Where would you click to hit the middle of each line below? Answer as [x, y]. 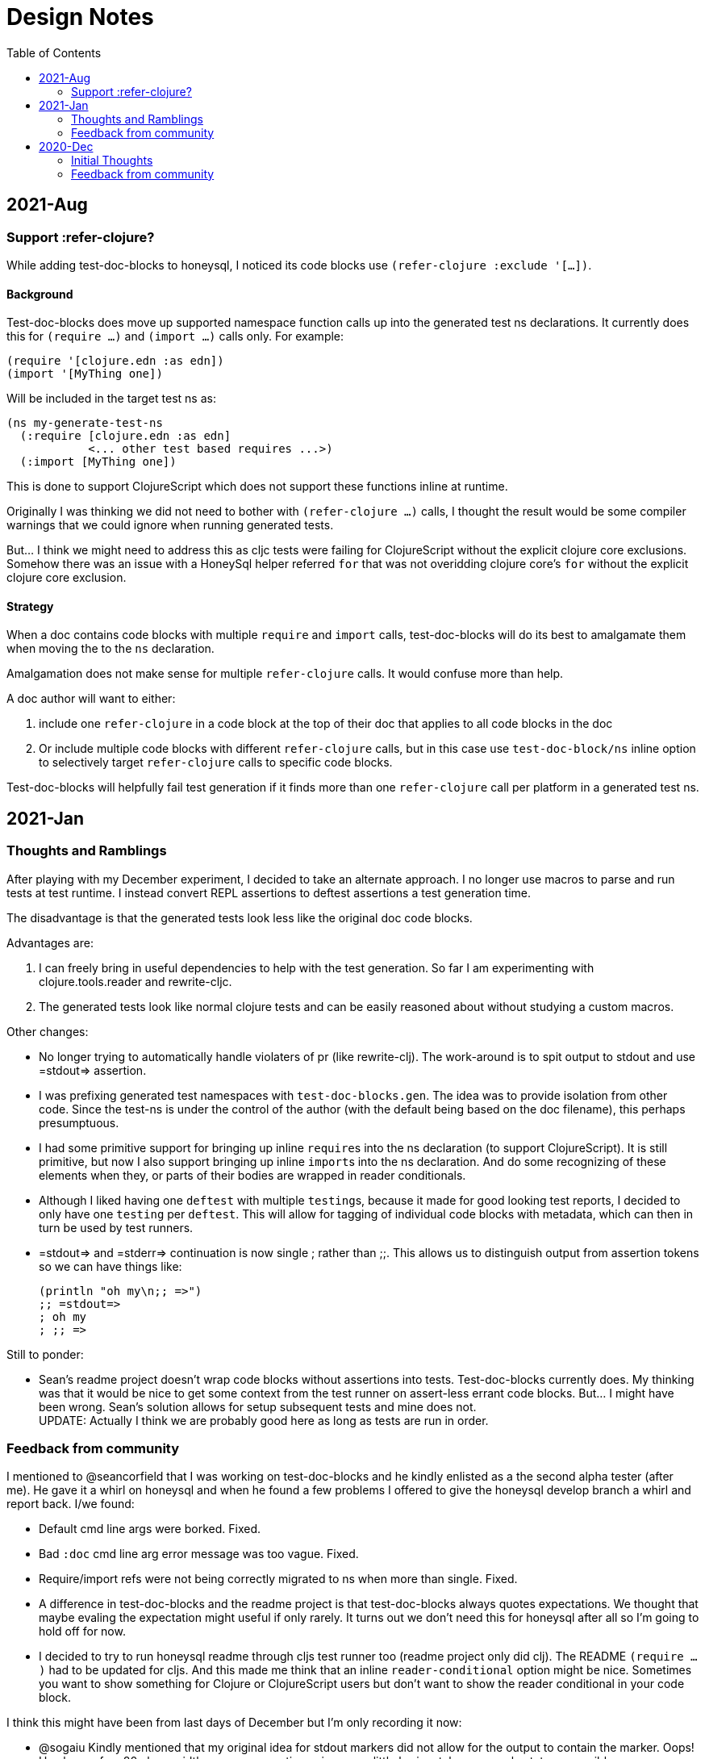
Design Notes [80, 17]
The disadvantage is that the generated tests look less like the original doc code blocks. [240, 917]
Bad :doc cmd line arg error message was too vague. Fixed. [199, 1554]
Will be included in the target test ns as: [111, 399]
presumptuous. [79, 1122]
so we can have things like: [111, 1266]
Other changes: [48, 1031]
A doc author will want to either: [91, 699]
